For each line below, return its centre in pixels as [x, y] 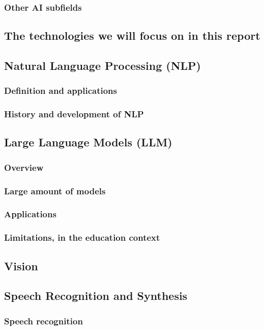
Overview [24, 167]
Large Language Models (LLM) [88, 142]
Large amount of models [55, 191]
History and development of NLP [74, 114]
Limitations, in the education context [82, 237]
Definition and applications [61, 91]
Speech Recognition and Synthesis [96, 296]
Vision [21, 265]
